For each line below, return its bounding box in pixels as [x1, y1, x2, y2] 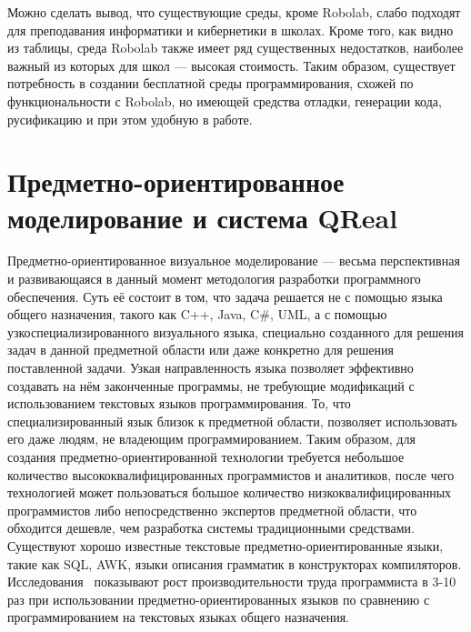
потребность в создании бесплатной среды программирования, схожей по [7, 74, 414, 93]
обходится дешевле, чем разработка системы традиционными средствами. [7, 518, 415, 537]
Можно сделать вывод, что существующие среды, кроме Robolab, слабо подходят [7, 3, 461, 21]
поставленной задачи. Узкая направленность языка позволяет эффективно [7, 358, 414, 377]
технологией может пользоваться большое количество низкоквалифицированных [7, 483, 452, 502]
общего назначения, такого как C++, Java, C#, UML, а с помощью [7, 305, 387, 324]
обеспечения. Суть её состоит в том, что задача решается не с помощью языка [7, 286, 443, 306]
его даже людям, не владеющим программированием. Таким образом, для [7, 429, 416, 448]
